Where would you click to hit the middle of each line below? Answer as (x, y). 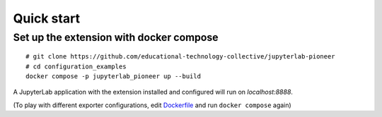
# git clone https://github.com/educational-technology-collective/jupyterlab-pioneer (180, 57)
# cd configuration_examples (76, 66)
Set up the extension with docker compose (116, 37)
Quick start (47, 18)
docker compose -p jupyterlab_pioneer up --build (114, 76)
